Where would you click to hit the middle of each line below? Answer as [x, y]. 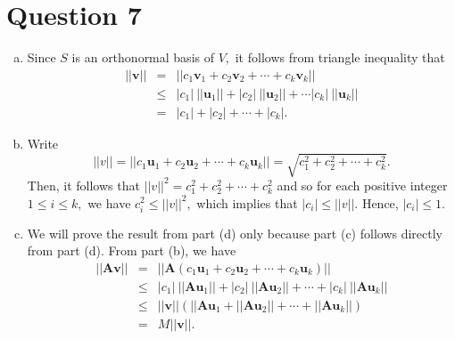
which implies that [247, 202]
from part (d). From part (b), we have [132, 250]
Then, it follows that [83, 185]
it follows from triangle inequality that [340, 57]
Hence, [380, 202]
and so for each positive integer [362, 185]
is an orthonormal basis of [143, 57]
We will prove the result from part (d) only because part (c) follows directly [235, 233]
